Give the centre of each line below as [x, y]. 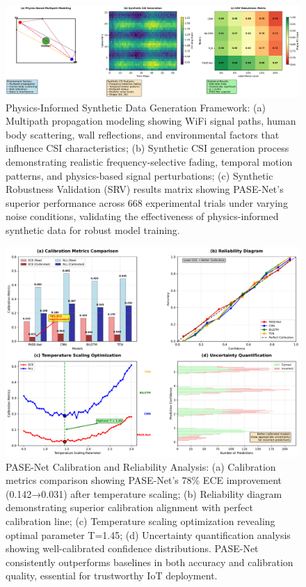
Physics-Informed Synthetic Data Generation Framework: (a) [136, 107]
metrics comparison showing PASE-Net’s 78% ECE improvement [144, 480]
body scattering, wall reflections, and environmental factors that [143, 134]
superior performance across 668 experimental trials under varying [147, 202]
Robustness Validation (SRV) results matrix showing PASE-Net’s [145, 189]
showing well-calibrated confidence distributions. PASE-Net [132, 548]
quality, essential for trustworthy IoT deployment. [112, 576]
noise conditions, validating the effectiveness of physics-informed [142, 216]
